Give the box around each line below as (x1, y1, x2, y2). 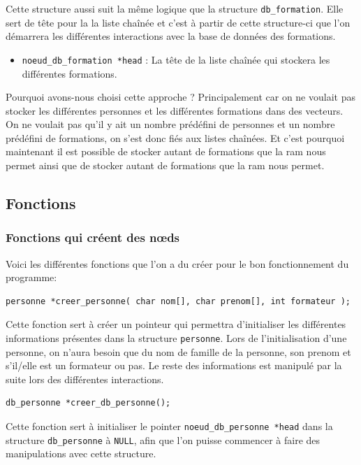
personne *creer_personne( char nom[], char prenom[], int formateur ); (6, 296, 351, 306)
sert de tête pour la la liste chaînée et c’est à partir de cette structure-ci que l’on (6, 15, 351, 29)
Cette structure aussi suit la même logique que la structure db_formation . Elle (6, 1, 344, 15)
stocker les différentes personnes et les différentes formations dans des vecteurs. (6, 103, 344, 117)
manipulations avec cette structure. (6, 446, 156, 461)
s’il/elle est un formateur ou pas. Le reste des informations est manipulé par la (6, 358, 342, 373)
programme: (6, 270, 57, 285)
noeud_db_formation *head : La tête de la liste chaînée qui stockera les (22, 52, 330, 66)
